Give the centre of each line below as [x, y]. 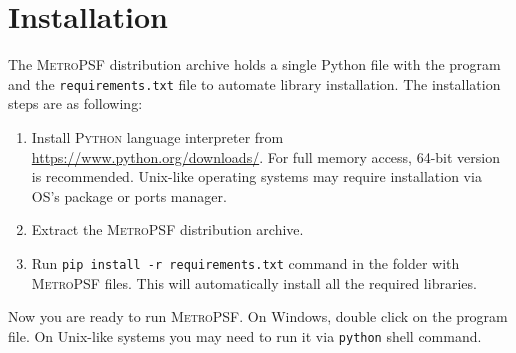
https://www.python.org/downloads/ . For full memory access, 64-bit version [266, 156]
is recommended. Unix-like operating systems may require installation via [256, 176]
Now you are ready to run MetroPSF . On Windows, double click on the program [258, 316]
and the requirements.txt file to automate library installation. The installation [254, 83]
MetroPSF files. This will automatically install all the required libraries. [254, 282]
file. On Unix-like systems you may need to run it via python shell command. [245, 335]
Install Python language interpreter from [157, 136]
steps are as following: [75, 103]
